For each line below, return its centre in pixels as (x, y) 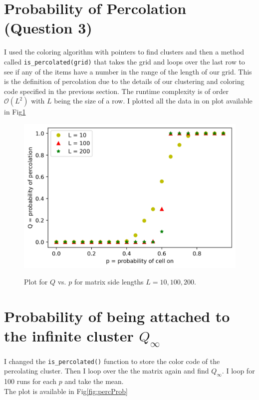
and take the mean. (94, 381)
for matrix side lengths (109, 282)
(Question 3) (48, 28)
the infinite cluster (69, 336)
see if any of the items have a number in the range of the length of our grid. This (128, 71)
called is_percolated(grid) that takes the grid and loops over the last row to (125, 61)
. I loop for (238, 371)
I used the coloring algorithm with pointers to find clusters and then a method (124, 52)
